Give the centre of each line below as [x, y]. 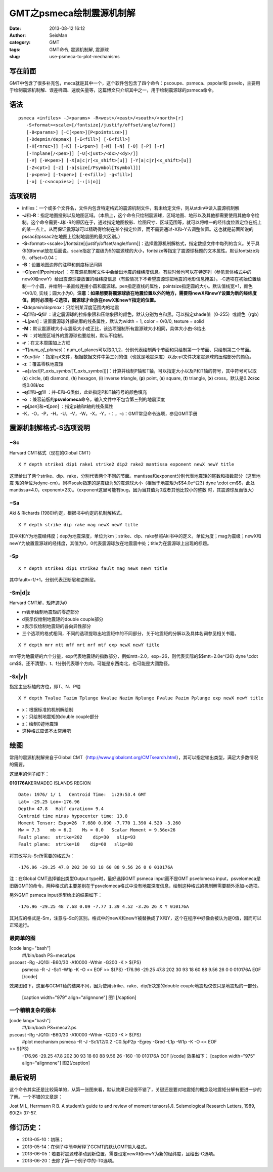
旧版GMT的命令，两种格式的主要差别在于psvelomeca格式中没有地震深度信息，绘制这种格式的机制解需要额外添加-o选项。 [136, 886]
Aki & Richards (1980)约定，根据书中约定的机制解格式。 [67, 513]
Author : [18, 35]
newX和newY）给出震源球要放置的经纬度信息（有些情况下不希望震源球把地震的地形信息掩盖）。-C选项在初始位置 [139, 279]
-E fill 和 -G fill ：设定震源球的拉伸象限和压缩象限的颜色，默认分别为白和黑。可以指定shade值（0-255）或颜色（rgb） [142, 314]
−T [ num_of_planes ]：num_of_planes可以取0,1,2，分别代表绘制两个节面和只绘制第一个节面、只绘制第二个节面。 [138, 350]
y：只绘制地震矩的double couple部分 [60, 717]
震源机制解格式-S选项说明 [50, 428]
